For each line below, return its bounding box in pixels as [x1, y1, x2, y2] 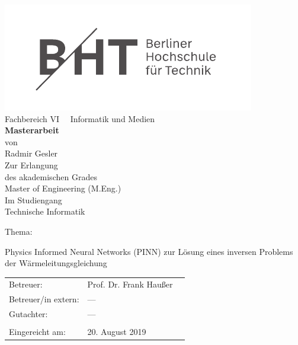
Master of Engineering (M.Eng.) [5, 182, 121, 194]
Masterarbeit [5, 124, 59, 136]
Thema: [5, 225, 33, 237]
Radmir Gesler [5, 147, 58, 159]
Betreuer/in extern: [9, 293, 79, 305]
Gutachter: [9, 308, 48, 320]
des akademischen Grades [5, 170, 97, 183]
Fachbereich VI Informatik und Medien [5, 112, 155, 124]
